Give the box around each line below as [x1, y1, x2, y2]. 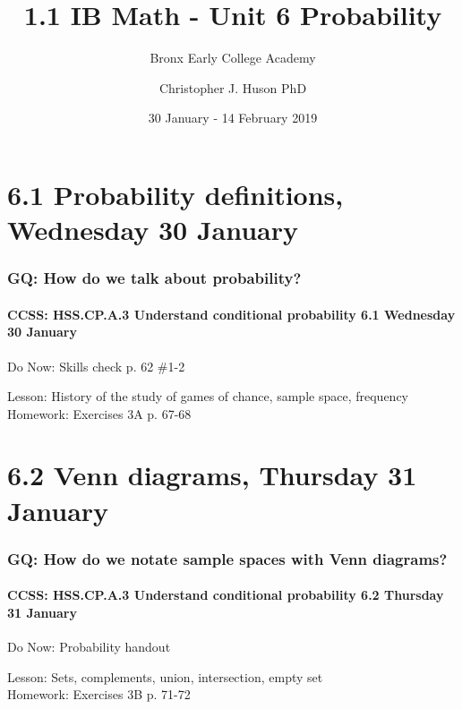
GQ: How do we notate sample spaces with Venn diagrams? [7, 547, 448, 569]
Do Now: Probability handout [7, 637, 171, 656]
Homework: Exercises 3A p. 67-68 [7, 404, 192, 423]
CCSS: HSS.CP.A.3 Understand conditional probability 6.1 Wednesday [7, 304, 456, 323]
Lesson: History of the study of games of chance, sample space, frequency [7, 387, 408, 406]
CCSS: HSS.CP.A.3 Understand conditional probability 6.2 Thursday [7, 585, 444, 604]
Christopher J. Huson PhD [158, 78, 307, 97]
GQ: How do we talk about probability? [7, 267, 302, 289]
